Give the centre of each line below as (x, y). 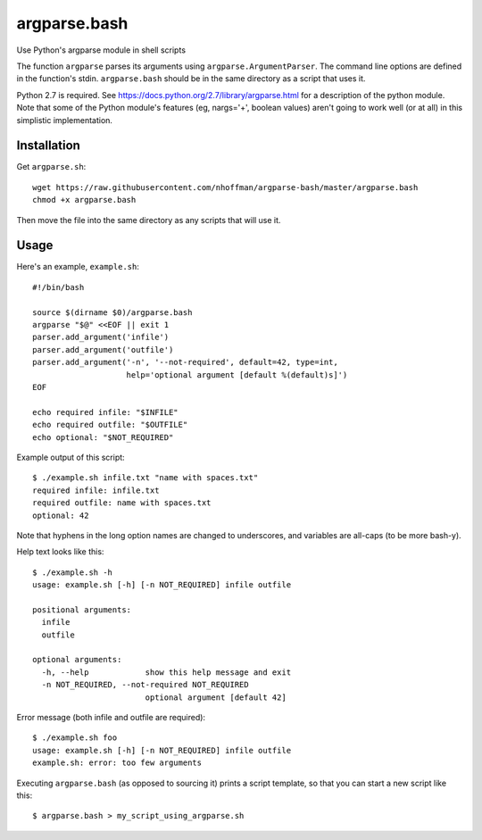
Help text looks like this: (60, 552)
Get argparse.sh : (51, 167)
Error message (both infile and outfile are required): (111, 717)
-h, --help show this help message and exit (166, 672)
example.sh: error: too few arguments (117, 763)
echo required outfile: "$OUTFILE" (110, 425)
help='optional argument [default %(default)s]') (237, 374)
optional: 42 (61, 515)
